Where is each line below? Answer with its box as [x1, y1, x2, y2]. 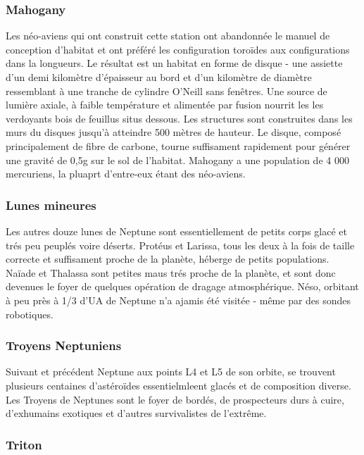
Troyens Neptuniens [6, 337, 122, 354]
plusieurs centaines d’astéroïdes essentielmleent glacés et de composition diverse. [6, 378, 351, 392]
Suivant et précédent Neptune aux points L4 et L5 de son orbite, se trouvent [6, 364, 336, 379]
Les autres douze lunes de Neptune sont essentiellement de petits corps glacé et [6, 223, 347, 238]
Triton [6, 435, 42, 453]
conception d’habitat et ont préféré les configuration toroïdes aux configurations [6, 42, 350, 56]
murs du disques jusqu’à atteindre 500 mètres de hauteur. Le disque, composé [6, 125, 341, 139]
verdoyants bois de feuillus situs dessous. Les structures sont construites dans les [6, 111, 353, 125]
